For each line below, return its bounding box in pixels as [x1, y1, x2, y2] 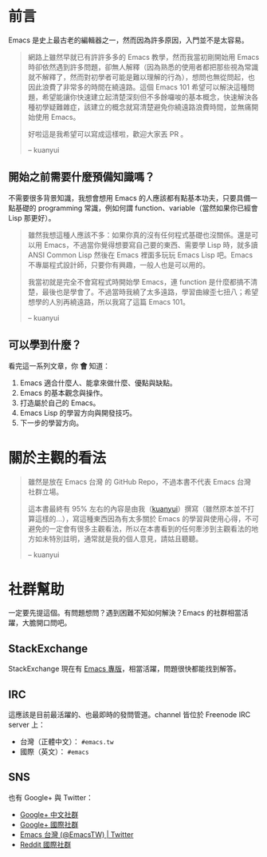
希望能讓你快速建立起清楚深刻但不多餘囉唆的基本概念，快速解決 [41, 92, 252, 102]
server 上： [8, 720, 46, 730]
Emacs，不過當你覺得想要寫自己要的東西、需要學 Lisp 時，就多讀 [43, 240, 258, 249]
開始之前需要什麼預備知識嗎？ [8, 170, 155, 184]
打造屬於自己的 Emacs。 [19, 397, 100, 408]
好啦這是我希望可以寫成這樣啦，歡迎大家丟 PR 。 [27, 129, 188, 138]
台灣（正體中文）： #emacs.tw [19, 737, 114, 747]
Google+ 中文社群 [19, 809, 79, 819]
